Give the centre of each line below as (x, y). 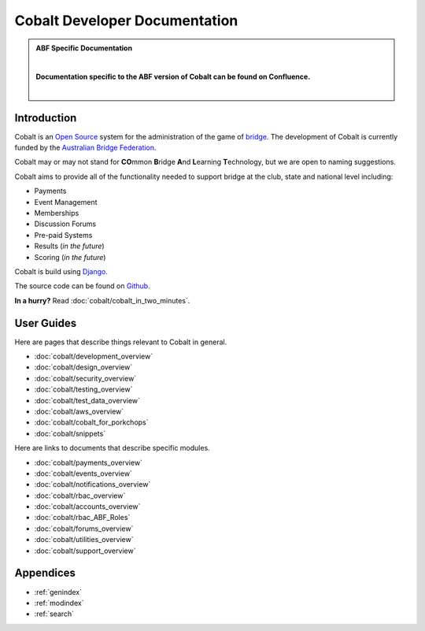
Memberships (57, 213)
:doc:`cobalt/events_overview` (83, 473)
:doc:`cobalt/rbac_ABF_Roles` (82, 518)
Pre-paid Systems (63, 235)
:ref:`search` (54, 614)
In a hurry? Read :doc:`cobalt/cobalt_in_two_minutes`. (102, 300)
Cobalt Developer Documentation (126, 20)
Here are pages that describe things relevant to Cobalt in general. (121, 342)
